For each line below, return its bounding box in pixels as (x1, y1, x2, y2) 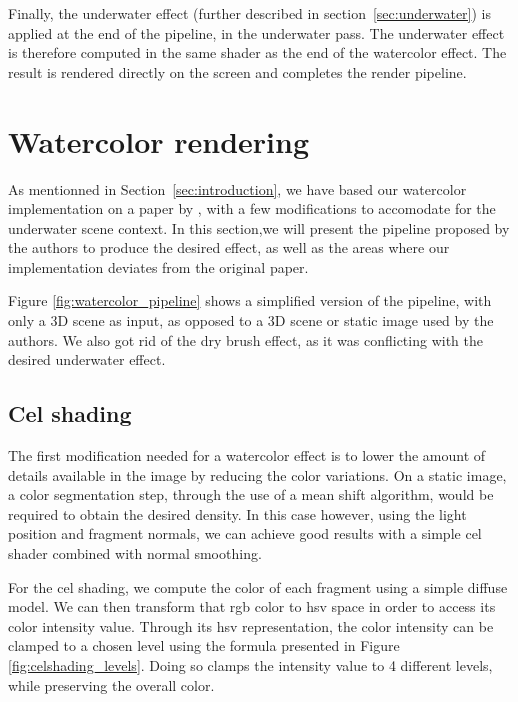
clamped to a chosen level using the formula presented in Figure (8, 635, 400, 656)
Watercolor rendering (8, 120, 310, 161)
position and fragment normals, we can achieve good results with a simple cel (8, 523, 482, 544)
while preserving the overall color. (8, 674, 215, 695)
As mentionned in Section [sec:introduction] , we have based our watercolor (8, 178, 467, 199)
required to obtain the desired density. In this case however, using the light (8, 503, 467, 524)
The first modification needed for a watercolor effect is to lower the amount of (8, 445, 486, 466)
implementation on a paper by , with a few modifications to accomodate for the (8, 198, 496, 219)
